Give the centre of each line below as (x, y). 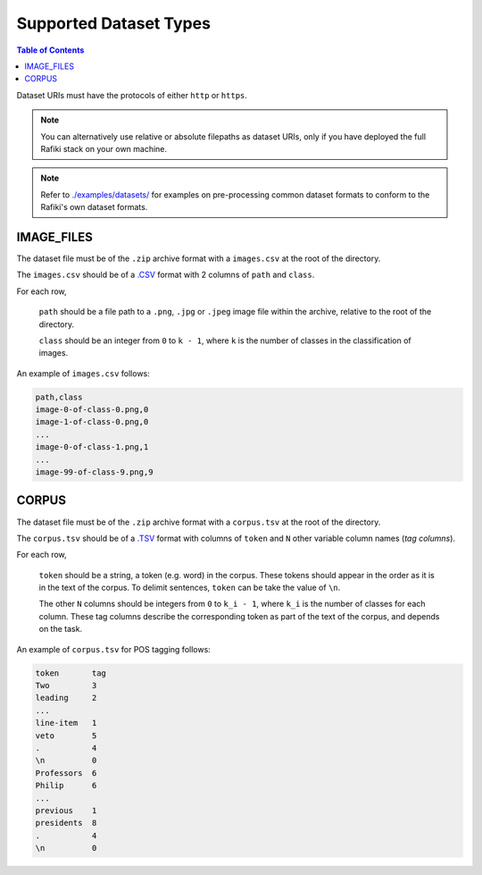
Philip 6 (66, 786)
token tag (71, 673)
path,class (59, 397)
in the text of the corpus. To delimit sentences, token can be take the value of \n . (190, 588)
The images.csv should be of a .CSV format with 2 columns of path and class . (166, 275)
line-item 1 (66, 723)
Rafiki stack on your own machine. (104, 148)
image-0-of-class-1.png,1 (92, 447)
